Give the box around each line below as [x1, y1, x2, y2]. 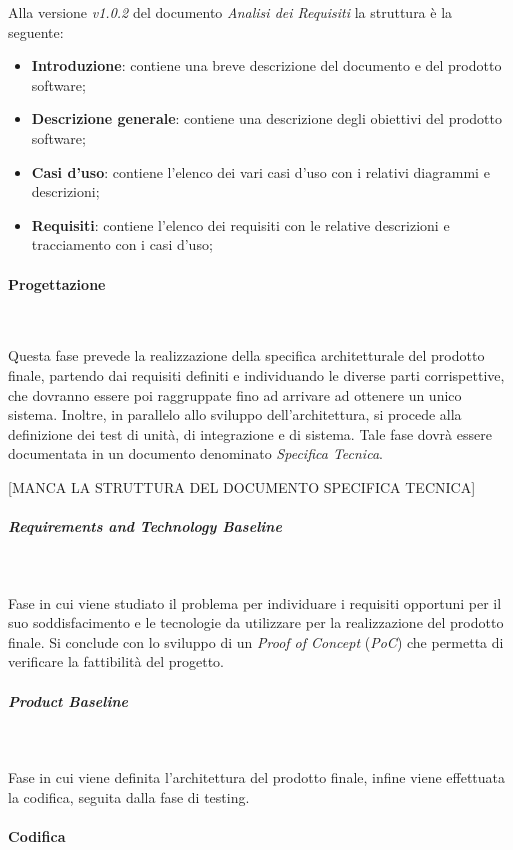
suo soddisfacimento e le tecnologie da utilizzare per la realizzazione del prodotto [8, 612, 504, 633]
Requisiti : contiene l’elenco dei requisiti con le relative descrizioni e [31, 214, 450, 235]
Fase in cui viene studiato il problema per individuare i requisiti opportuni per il [8, 592, 502, 613]
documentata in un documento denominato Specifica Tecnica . [8, 443, 383, 464]
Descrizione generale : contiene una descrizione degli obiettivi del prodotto [31, 108, 503, 129]
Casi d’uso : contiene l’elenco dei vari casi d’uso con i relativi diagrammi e [31, 161, 490, 182]
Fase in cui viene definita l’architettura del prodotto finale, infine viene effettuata [8, 767, 506, 788]
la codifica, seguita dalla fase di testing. [8, 786, 250, 807]
